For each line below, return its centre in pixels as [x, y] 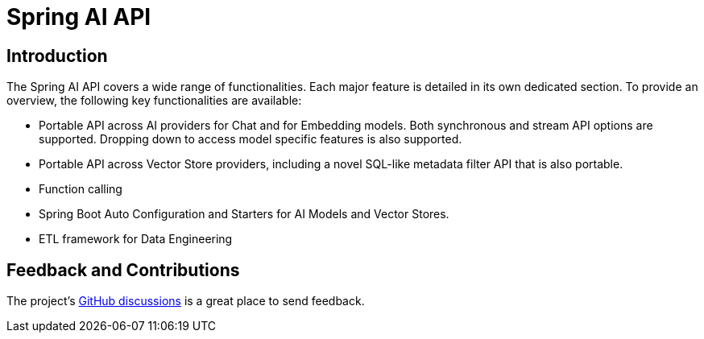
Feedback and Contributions [123, 270]
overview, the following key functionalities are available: [154, 101]
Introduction [57, 56]
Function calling [81, 189]
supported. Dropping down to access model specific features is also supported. [251, 139]
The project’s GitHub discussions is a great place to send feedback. [186, 301]
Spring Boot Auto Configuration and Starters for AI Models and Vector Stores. [244, 214]
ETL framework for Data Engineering [136, 239]
